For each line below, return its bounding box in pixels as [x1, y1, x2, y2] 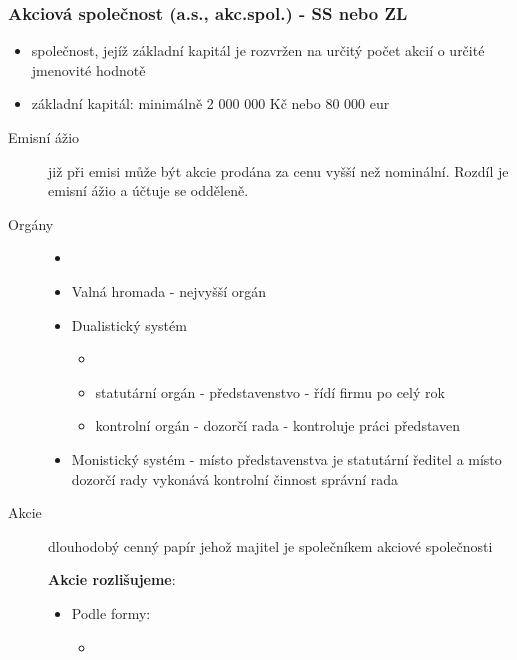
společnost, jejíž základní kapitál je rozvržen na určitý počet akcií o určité [31, 40, 485, 61]
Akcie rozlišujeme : [48, 569, 176, 590]
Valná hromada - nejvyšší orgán [71, 280, 267, 301]
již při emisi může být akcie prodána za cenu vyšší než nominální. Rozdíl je [48, 160, 509, 181]
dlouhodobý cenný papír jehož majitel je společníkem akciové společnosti [48, 535, 493, 556]
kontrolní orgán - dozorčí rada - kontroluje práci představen [95, 415, 460, 436]
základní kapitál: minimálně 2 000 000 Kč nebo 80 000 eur [31, 93, 390, 114]
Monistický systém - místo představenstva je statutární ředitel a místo [71, 448, 502, 469]
